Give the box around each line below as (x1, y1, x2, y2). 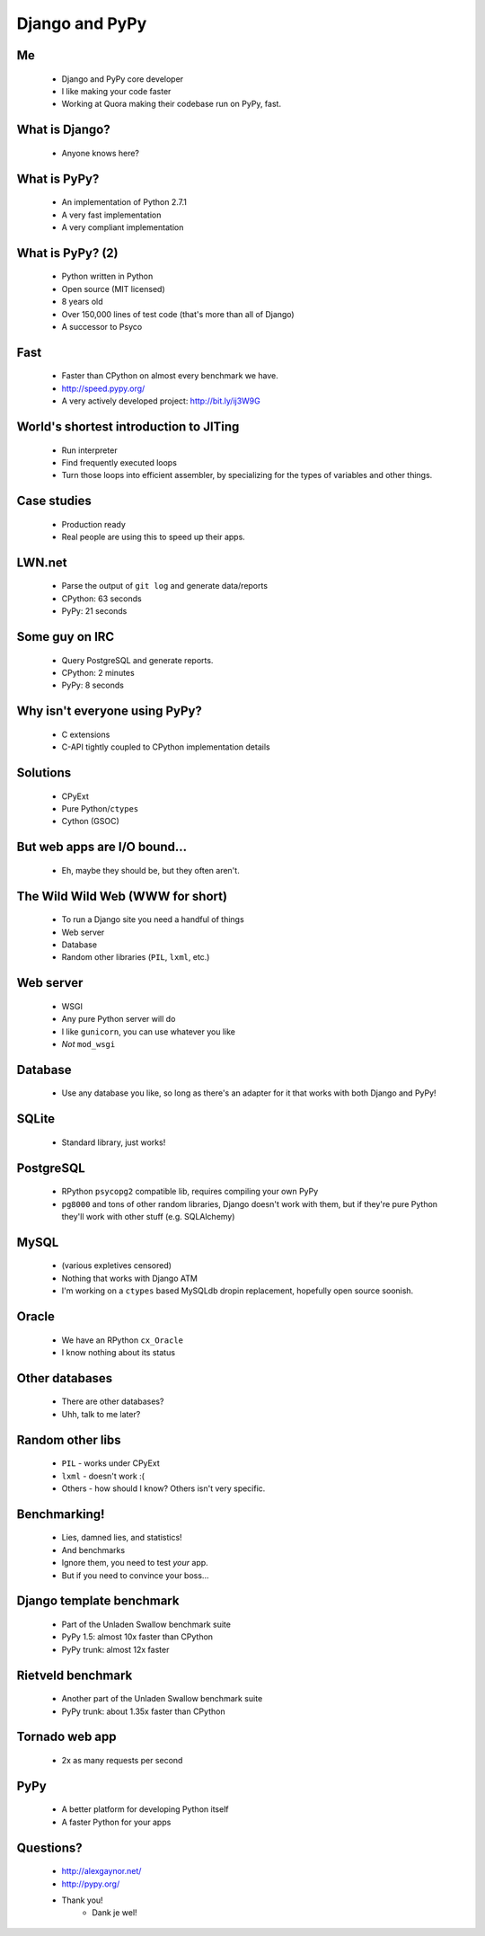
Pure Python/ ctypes (61, 804, 139, 814)
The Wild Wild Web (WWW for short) (16, 888, 228, 903)
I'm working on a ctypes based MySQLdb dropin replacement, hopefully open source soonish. (61, 1285, 414, 1296)
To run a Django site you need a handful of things (61, 914, 244, 925)
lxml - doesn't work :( (61, 1470, 145, 1481)
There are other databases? (61, 1396, 164, 1407)
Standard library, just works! (61, 1137, 166, 1148)
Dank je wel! (92, 1907, 138, 1918)
